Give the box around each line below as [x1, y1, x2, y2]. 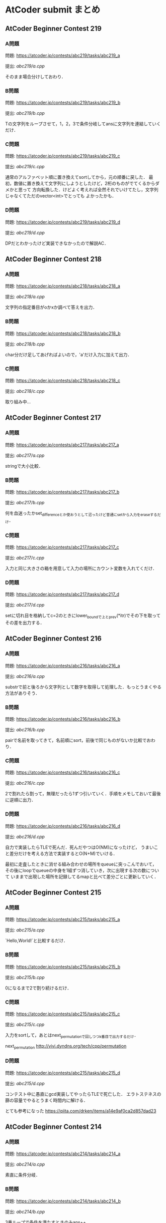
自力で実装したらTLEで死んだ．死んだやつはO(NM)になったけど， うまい [5, 844, 154, 850]
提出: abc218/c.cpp [5, 388, 45, 394]
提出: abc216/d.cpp [5, 834, 45, 840]
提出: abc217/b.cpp [5, 500, 45, 506]
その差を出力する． [5, 619, 45, 626]
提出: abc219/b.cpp [5, 110, 45, 116]
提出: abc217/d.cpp [5, 602, 45, 608]
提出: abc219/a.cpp [5, 63, 45, 69]
